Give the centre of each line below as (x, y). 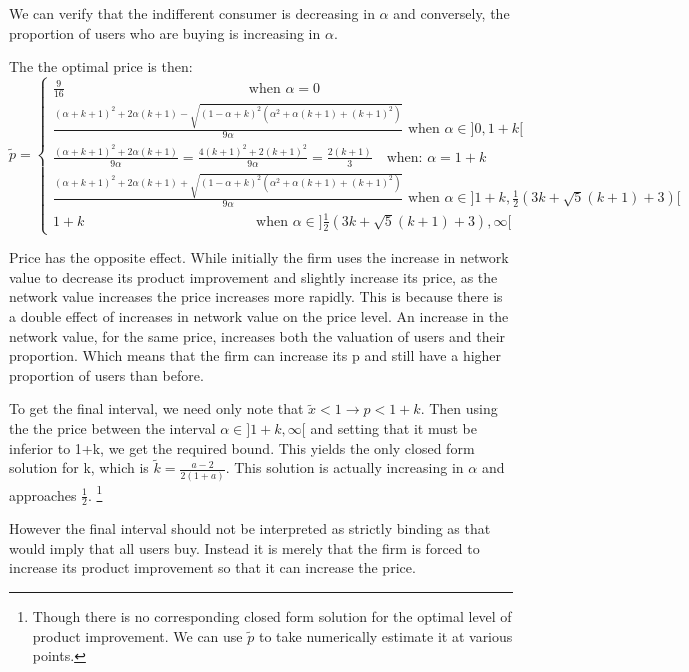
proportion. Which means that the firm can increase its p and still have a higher (255, 355)
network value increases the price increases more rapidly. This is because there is (256, 296)
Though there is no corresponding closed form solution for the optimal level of (272, 615)
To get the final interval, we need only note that (156, 408)
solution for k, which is (79, 467)
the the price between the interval (112, 428)
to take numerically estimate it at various (385, 635)
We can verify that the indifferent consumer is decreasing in (192, 13)
